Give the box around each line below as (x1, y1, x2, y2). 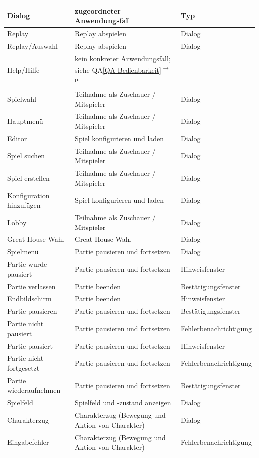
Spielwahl (7, 93, 36, 104)
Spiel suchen (7, 150, 45, 161)
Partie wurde (7, 259, 47, 269)
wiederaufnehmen (7, 385, 61, 395)
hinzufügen (7, 200, 41, 210)
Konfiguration (7, 190, 50, 200)
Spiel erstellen (7, 172, 50, 183)
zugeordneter (75, 5, 121, 16)
